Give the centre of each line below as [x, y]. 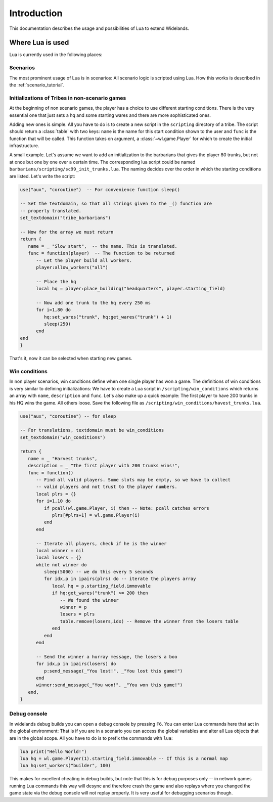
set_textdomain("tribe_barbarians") [65, 218]
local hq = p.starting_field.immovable [101, 586]
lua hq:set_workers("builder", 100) [65, 766]
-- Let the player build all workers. [84, 260]
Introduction [36, 13]
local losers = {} [59, 558]
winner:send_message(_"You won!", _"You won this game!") [109, 685]
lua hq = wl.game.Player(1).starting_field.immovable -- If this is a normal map [124, 759]
